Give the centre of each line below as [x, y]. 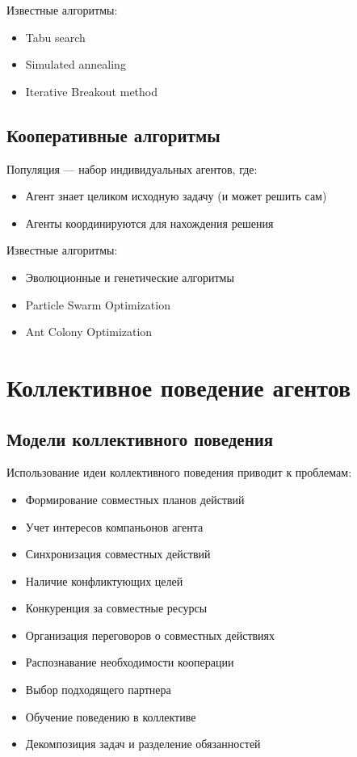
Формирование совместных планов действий [135, 499]
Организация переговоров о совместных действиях [150, 635]
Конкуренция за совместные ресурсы [116, 608]
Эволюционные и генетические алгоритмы [130, 277]
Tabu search [55, 37]
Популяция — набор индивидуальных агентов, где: [132, 168]
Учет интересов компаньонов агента [114, 526]
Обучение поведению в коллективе [111, 716]
